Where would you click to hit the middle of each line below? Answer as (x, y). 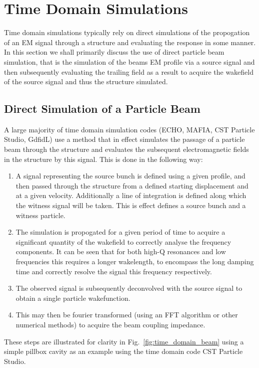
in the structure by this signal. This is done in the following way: (103, 159)
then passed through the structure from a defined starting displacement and (132, 185)
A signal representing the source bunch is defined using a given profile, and (130, 176)
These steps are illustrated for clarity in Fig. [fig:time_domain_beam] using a (124, 341)
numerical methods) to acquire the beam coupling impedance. (110, 324)
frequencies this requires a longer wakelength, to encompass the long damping (135, 261)
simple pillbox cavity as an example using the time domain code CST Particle (123, 351)
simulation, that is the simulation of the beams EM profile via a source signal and (129, 61)
